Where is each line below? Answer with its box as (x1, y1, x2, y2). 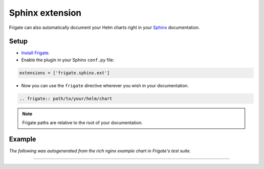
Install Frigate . (21, 50, 50, 56)
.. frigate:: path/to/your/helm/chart (19, 96, 112, 101)
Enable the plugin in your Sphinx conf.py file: (21, 57, 114, 63)
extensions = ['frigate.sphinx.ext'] (19, 70, 110, 75)
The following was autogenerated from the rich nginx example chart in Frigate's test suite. (9, 148, 191, 154)
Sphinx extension (9, 7, 82, 18)
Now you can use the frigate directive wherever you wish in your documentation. (21, 82, 189, 88)
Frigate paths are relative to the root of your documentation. (22, 120, 143, 126)
